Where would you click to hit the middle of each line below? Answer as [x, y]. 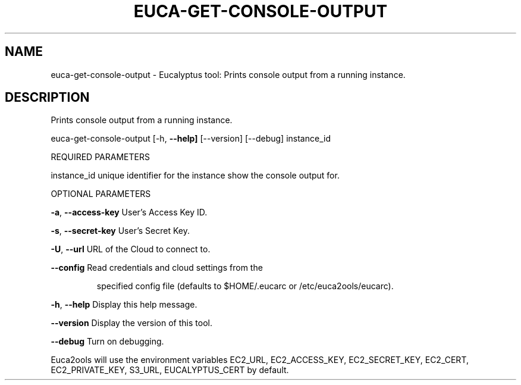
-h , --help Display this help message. [124, 305]
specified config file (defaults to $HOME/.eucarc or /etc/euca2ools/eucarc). [245, 286]
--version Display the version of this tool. [131, 323]
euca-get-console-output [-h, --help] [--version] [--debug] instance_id [191, 139]
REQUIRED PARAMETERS [100, 157]
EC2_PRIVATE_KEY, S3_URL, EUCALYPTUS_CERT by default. [170, 370]
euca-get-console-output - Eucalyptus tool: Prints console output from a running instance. [228, 74]
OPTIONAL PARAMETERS [101, 194]
